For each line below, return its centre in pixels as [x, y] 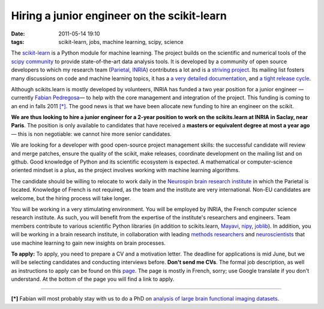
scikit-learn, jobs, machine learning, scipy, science [121, 41]
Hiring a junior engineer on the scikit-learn [119, 16]
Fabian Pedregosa [57, 98]
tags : [18, 41]
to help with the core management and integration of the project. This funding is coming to [198, 98]
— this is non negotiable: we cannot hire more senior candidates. [91, 134]
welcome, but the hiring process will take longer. [71, 198]
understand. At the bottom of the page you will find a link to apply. [93, 279]
